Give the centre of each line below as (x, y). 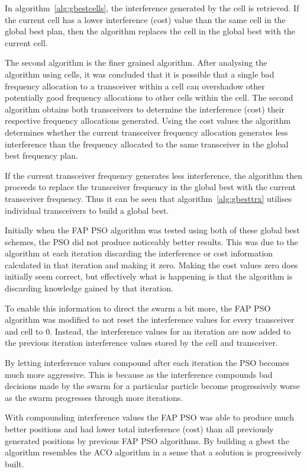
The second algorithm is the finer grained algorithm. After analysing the (136, 62)
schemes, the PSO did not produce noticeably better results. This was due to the (151, 241)
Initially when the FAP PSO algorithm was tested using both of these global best (152, 230)
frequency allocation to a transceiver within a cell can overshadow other (135, 86)
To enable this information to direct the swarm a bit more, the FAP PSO (138, 308)
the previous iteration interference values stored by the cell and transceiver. (141, 343)
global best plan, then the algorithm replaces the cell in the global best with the (150, 31)
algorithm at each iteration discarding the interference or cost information (139, 253)
